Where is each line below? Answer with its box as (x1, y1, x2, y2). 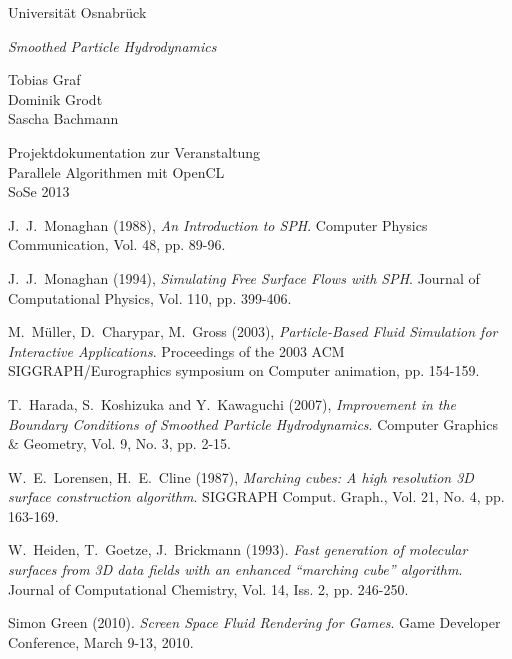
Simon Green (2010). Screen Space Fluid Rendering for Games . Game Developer (8, 612, 501, 633)
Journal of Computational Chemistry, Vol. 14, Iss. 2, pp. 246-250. (8, 578, 409, 599)
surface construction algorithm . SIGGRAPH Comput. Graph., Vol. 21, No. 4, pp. (8, 486, 505, 507)
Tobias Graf (8, 69, 81, 90)
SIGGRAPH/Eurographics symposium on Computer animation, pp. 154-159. (8, 360, 480, 381)
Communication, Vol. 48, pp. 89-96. (8, 234, 226, 255)
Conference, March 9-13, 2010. (8, 631, 194, 652)
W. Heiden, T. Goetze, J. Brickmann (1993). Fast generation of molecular (8, 539, 468, 560)
